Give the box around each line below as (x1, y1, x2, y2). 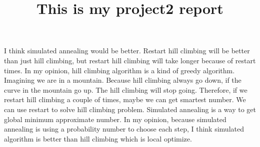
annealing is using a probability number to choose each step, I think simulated (4, 124, 244, 134)
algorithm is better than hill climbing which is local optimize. (4, 133, 192, 144)
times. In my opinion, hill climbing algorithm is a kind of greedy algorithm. (4, 65, 235, 75)
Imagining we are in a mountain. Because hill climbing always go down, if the (4, 75, 241, 85)
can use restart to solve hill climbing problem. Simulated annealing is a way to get (4, 104, 256, 114)
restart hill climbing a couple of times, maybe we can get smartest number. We (4, 94, 246, 105)
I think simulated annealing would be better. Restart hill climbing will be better (4, 45, 250, 56)
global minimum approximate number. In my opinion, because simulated (4, 114, 226, 124)
